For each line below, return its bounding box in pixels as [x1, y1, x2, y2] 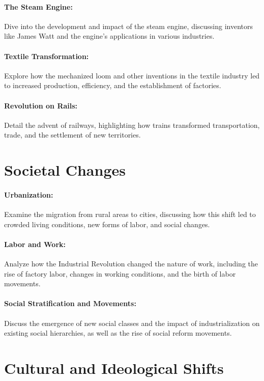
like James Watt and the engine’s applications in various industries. [4, 31, 215, 41]
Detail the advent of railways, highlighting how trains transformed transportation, [4, 119, 260, 130]
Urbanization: [4, 189, 53, 200]
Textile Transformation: [4, 50, 89, 61]
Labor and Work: [4, 238, 66, 249]
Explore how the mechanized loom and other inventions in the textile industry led [4, 70, 260, 80]
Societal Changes [4, 159, 126, 180]
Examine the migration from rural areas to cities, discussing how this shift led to [4, 209, 256, 220]
